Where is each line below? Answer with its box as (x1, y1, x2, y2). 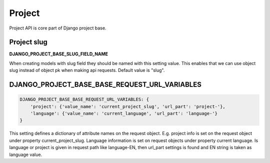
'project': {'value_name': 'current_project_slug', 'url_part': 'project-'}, (30, 103, 226, 109)
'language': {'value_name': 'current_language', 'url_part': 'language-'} (30, 110, 217, 116)
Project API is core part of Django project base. (9, 25, 106, 31)
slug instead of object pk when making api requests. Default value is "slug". (9, 67, 165, 73)
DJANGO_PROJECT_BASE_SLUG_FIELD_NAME (9, 51, 108, 57)
